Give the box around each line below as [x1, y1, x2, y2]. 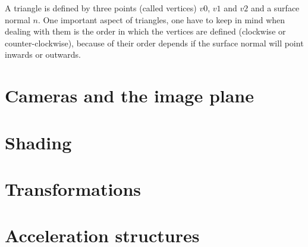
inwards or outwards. [5, 48, 81, 61]
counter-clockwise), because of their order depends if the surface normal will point [5, 36, 304, 49]
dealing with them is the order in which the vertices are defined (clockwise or [5, 25, 286, 37]
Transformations [5, 176, 142, 201]
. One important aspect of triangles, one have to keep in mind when [37, 13, 285, 26]
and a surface [250, 2, 300, 14]
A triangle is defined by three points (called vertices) [5, 2, 197, 14]
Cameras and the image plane [5, 83, 254, 108]
